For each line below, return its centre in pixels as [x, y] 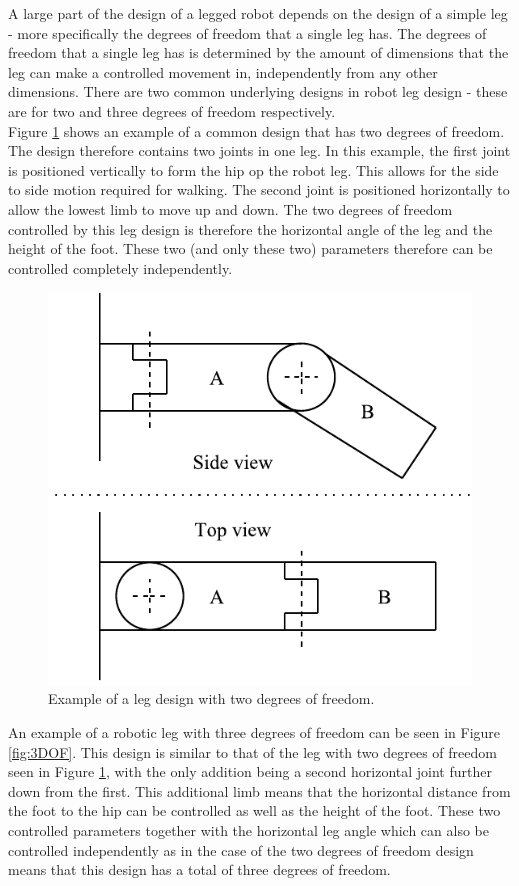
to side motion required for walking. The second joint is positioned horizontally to [259, 189]
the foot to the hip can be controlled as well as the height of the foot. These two [254, 810]
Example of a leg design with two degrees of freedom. [211, 698]
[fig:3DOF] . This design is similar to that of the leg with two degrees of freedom [252, 751]
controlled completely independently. [120, 267]
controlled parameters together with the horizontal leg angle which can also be [248, 829]
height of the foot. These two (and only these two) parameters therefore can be [250, 248]
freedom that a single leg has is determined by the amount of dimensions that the [258, 52]
